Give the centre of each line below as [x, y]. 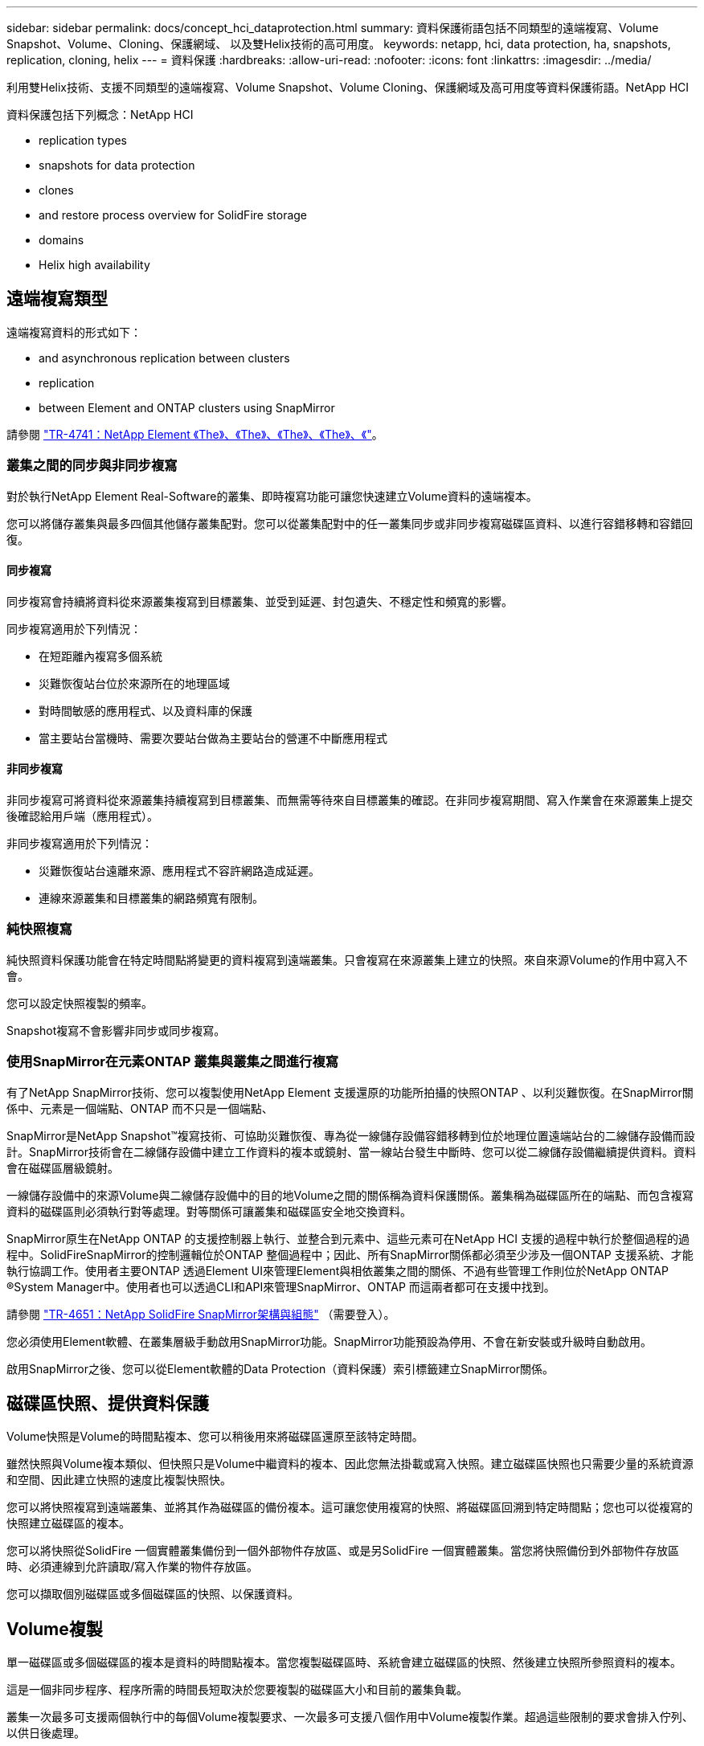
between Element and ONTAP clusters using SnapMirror [187, 407]
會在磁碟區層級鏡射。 [63, 1167]
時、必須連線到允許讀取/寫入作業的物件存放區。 [133, 1567]
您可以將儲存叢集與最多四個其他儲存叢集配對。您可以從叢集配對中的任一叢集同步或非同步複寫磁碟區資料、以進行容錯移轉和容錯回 [350, 523]
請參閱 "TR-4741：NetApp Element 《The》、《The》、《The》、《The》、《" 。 [195, 434]
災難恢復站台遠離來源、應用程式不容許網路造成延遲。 [179, 871]
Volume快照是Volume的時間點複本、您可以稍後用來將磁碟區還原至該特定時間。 [215, 1437]
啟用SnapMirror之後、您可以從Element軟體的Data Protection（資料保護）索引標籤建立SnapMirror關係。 [280, 1368]
